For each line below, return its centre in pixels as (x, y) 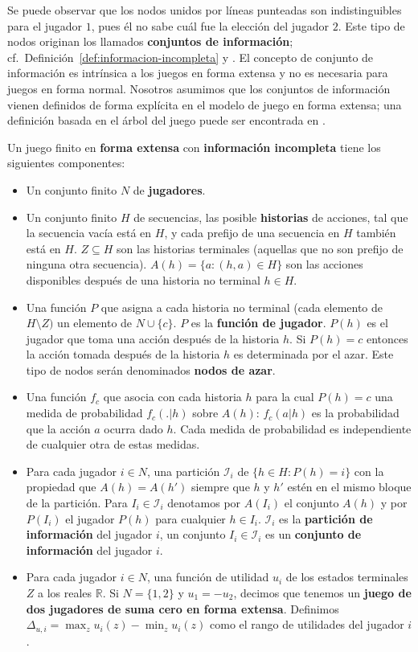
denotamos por (204, 503)
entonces (387, 338)
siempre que (221, 487)
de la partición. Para (77, 503)
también (376, 233)
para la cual (285, 397)
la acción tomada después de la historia (123, 354)
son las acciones (324, 264)
